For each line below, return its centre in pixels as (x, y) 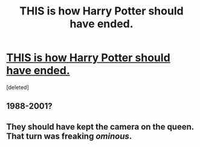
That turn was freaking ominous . (69, 136)
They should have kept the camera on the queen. (100, 127)
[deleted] (18, 87)
